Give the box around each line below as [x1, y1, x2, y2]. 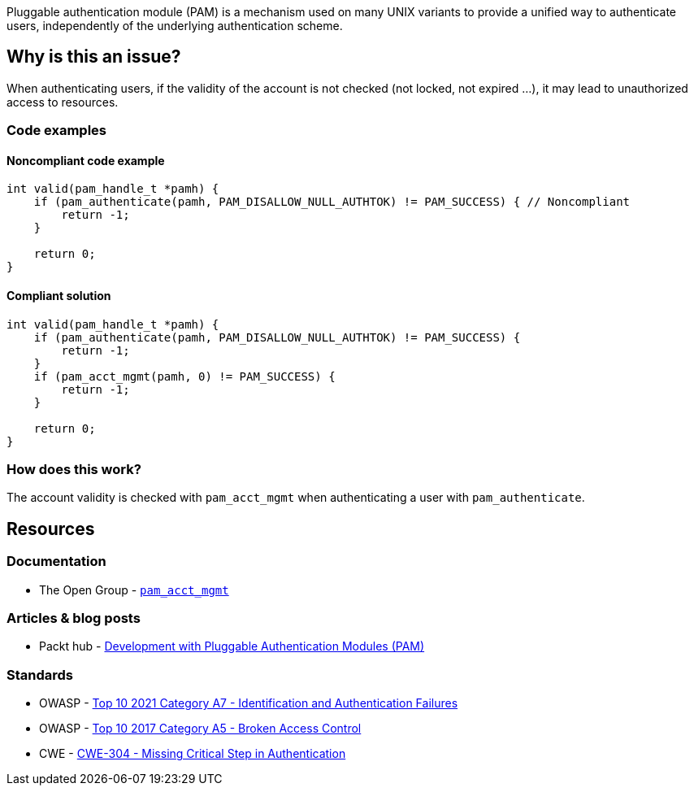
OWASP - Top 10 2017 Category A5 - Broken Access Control [39, 721, 362, 736]
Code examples [7, 122, 107, 139]
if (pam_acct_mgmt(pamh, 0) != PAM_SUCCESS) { [33, 369, 336, 383]
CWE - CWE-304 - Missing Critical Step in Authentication [39, 746, 346, 761]
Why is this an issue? [7, 46, 181, 67]
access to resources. [7, 94, 119, 109]
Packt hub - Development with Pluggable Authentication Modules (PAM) [39, 639, 425, 654]
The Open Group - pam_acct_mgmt [39, 582, 229, 597]
